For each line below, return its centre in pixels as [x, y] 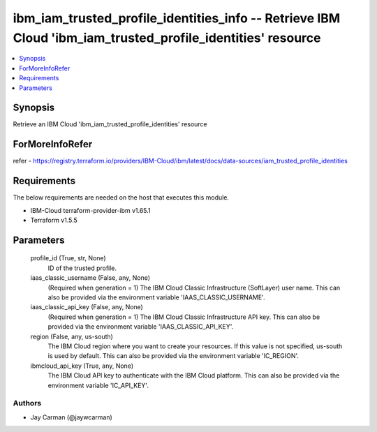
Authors [27, 403]
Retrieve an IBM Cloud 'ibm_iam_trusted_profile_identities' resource [110, 124]
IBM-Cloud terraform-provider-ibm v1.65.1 [90, 210]
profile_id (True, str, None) [68, 258]
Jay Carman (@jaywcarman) [72, 417]
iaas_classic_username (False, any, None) [90, 278]
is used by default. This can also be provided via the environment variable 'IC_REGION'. [173, 356]
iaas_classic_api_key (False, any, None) [87, 307]
